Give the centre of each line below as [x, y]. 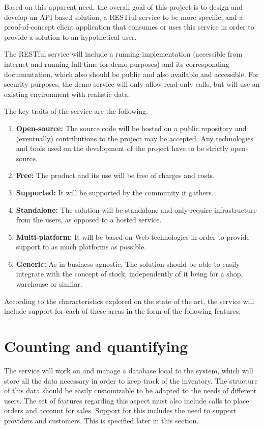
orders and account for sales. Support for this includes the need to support [120, 410]
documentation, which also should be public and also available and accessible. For [131, 74]
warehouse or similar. [49, 284]
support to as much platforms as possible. [81, 247]
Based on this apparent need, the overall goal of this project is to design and [123, 7]
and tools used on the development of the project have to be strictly [122, 148]
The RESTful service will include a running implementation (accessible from [123, 54]
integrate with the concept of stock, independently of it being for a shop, [129, 274]
